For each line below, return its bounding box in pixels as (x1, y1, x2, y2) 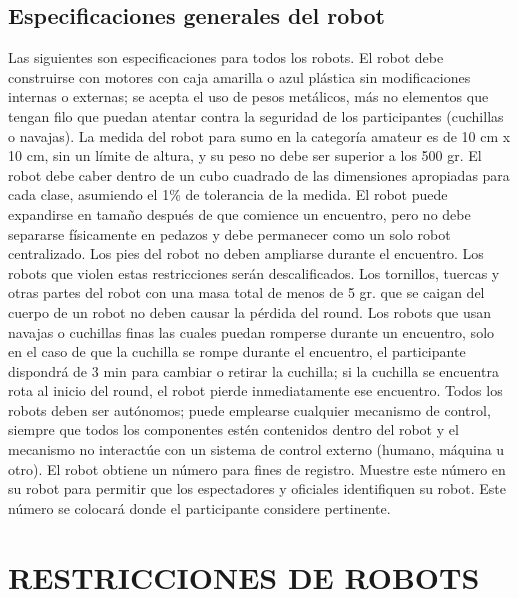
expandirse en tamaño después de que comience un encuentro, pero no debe (8, 203, 471, 224)
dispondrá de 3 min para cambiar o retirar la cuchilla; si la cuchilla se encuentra (8, 360, 499, 381)
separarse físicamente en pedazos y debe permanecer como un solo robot (8, 223, 451, 244)
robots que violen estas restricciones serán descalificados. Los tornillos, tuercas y (8, 262, 500, 283)
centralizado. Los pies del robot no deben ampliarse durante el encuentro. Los (8, 243, 484, 264)
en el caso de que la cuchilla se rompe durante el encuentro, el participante (8, 341, 466, 362)
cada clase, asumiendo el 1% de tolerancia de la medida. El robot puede (8, 184, 448, 205)
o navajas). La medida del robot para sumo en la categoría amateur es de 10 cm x (8, 125, 511, 146)
